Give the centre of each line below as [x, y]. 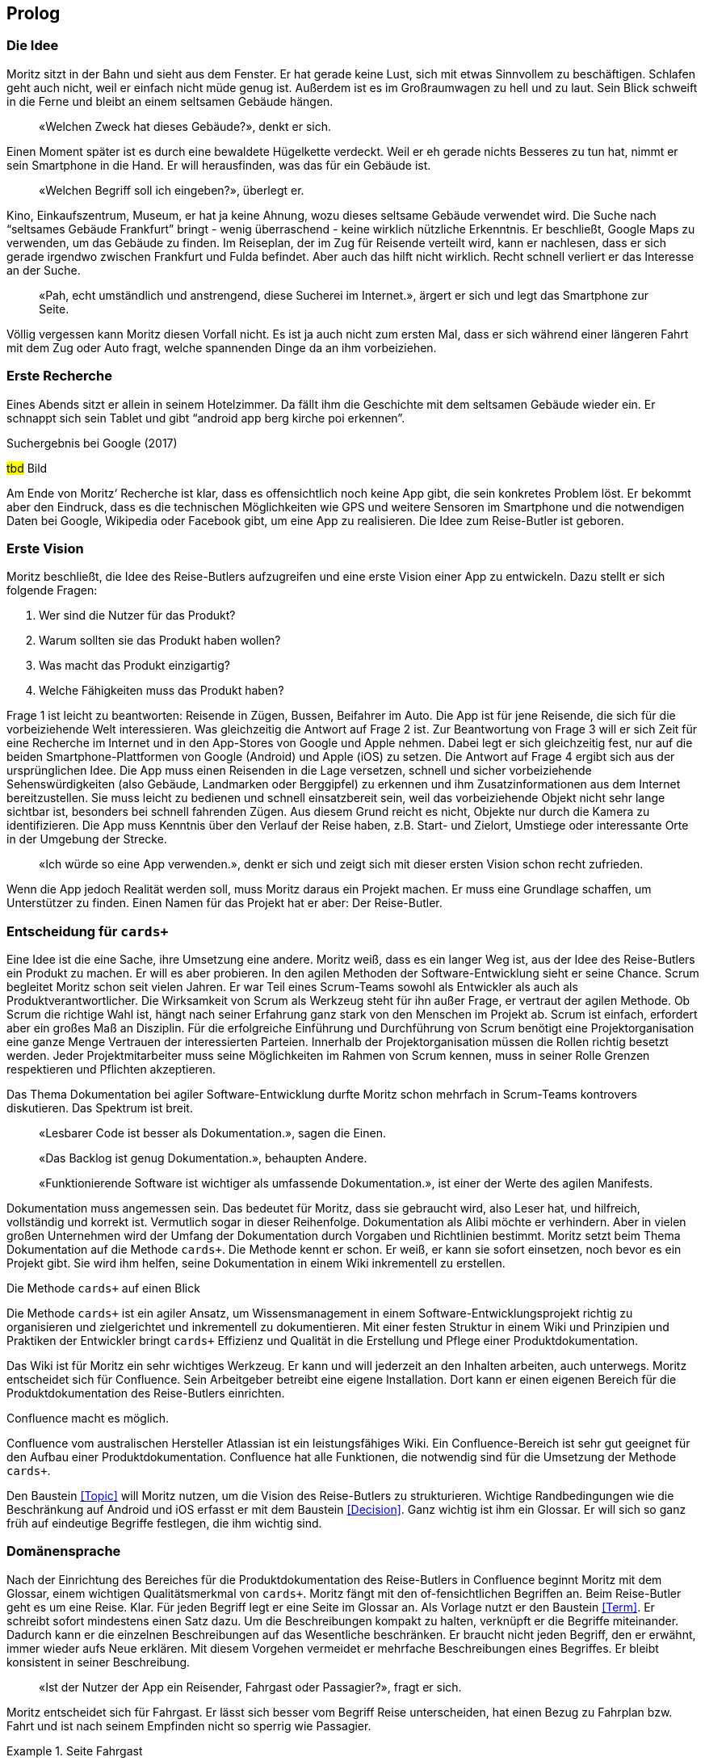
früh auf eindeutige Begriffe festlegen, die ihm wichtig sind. [164, 1524]
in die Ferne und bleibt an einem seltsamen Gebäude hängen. [170, 101]
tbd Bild [27, 468]
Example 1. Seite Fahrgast [75, 1750]
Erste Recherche [59, 376]
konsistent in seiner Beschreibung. [99, 1662]
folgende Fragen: [52, 591]
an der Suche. [44, 270]
